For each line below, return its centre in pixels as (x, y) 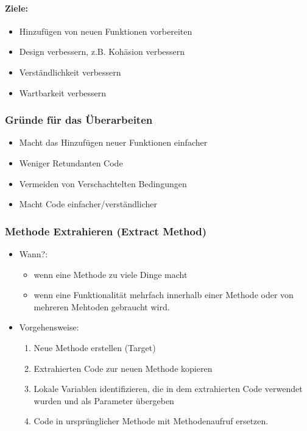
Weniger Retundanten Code (71, 162)
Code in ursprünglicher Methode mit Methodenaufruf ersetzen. (151, 421)
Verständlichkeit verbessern (70, 72)
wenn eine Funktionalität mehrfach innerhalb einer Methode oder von (164, 295)
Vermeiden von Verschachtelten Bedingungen (103, 183)
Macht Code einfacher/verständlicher (88, 204)
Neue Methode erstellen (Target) (95, 347)
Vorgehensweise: (49, 327)
